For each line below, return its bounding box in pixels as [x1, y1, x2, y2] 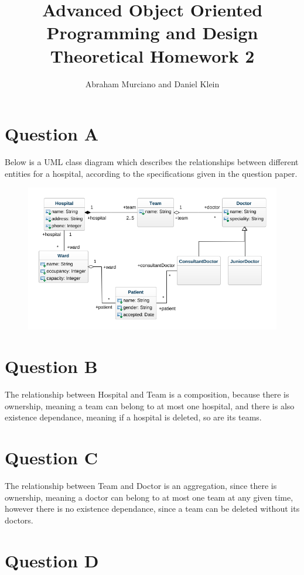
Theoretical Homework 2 [50, 43, 255, 67]
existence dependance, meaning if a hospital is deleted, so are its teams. [5, 411, 262, 423]
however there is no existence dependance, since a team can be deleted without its [5, 502, 300, 515]
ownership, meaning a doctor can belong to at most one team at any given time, [5, 491, 293, 503]
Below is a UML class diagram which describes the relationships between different [5, 156, 299, 168]
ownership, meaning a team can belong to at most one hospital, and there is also [5, 399, 295, 412]
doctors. [5, 514, 33, 526]
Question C [5, 446, 98, 470]
